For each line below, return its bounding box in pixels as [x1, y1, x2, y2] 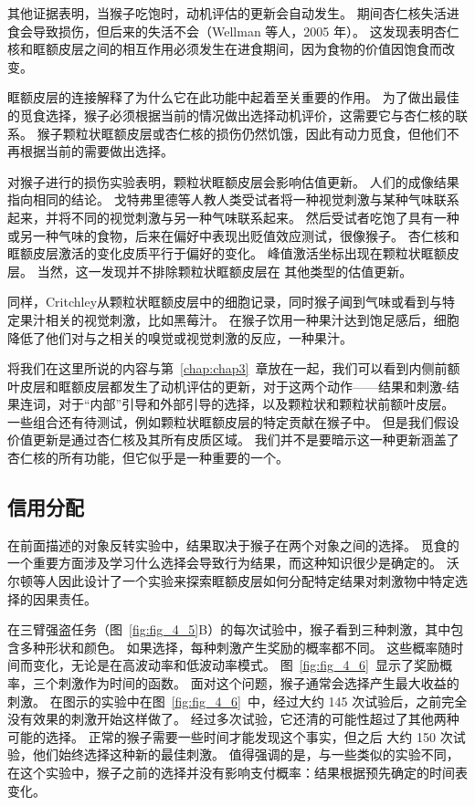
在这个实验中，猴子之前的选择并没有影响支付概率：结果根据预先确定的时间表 [7, 762, 468, 781]
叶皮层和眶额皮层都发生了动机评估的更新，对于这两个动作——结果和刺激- [7, 376, 447, 395]
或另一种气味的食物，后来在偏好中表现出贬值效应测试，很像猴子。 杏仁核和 [7, 225, 459, 245]
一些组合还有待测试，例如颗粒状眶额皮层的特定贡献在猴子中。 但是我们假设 [7, 412, 459, 431]
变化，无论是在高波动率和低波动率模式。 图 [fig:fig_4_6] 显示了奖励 [32, 655, 439, 675]
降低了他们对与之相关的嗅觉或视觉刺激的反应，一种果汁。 [7, 328, 353, 347]
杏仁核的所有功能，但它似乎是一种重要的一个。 [7, 448, 289, 467]
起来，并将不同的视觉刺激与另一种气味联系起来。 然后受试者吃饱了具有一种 [7, 207, 459, 226]
